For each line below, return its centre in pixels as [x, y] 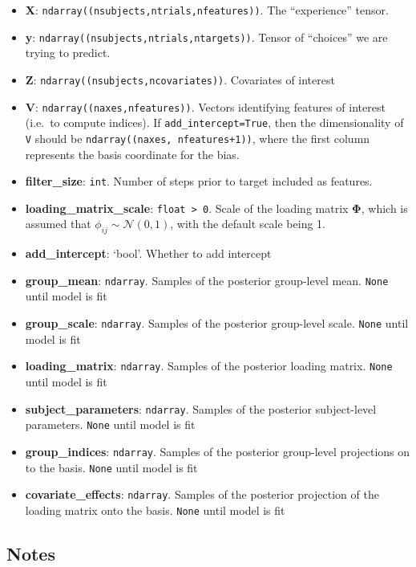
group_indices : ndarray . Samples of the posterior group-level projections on [218, 451]
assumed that [58, 224]
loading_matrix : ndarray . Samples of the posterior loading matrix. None [209, 366]
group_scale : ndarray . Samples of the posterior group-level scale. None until [217, 323]
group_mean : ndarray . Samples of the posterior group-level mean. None [207, 280]
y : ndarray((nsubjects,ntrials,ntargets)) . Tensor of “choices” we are [206, 37]
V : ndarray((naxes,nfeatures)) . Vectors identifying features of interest [205, 106]
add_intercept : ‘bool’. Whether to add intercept [148, 253]
